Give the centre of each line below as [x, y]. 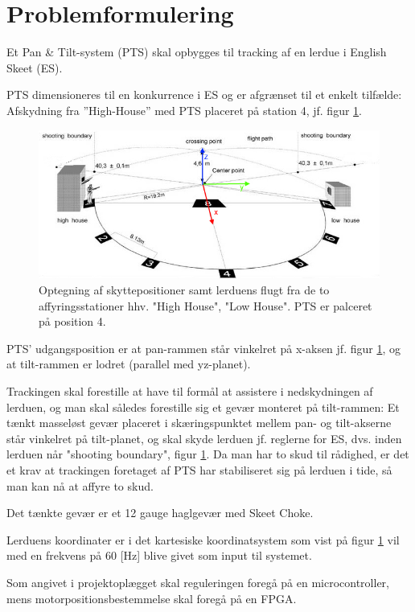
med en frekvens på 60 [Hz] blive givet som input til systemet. [159, 555]
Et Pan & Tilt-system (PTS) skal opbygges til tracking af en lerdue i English [197, 52]
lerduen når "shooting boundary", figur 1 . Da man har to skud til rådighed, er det [208, 454]
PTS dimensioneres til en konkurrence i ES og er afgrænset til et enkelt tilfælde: [204, 94]
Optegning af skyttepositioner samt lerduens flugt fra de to [184, 290]
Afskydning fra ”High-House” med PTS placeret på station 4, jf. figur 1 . [184, 110]
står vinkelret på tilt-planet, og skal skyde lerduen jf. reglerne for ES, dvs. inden [204, 438]
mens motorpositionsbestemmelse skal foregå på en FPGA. [152, 598]
